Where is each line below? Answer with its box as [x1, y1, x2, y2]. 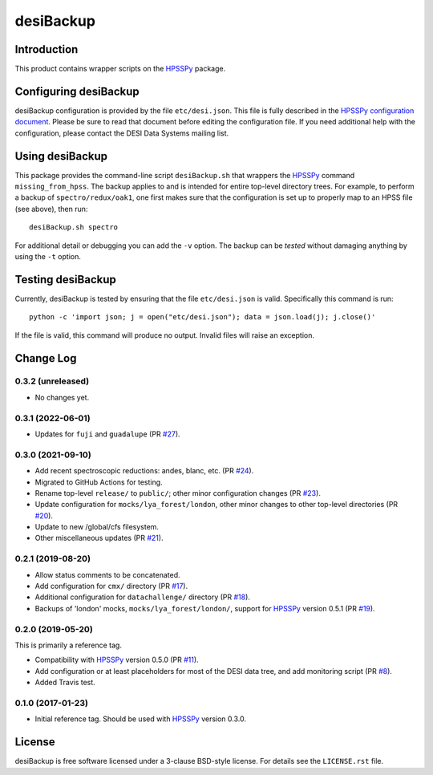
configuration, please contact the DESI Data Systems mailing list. [14, 128, 229, 138]
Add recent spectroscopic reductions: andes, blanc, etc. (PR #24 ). [34, 466, 254, 476]
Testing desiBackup [14, 273, 116, 286]
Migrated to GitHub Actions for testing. [34, 477, 164, 487]
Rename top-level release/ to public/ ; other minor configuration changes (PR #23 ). [34, 488, 321, 497]
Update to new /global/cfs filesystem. [34, 522, 160, 532]
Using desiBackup [14, 149, 108, 163]
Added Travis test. [34, 678, 95, 688]
